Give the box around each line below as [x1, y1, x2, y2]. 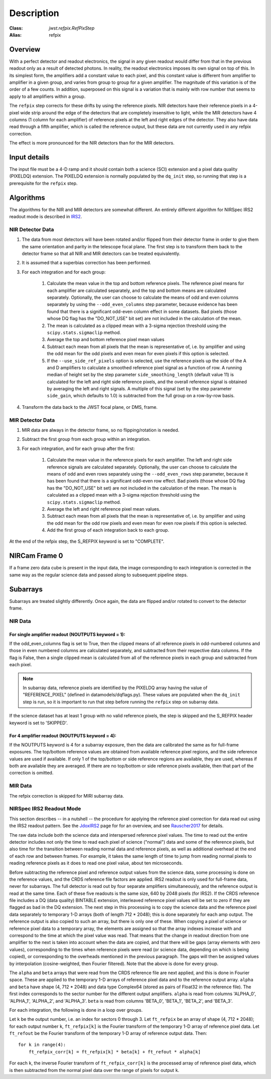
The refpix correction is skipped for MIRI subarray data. [9, 793, 124, 799]
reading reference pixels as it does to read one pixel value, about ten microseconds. [9, 860, 183, 866]
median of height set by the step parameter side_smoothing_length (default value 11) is [47, 372, 234, 378]
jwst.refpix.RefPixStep [49, 25, 95, 31]
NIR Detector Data [9, 226, 54, 233]
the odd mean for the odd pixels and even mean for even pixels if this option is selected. [47, 351, 229, 357]
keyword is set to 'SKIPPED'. [9, 720, 68, 726]
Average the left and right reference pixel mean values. [47, 506, 161, 512]
